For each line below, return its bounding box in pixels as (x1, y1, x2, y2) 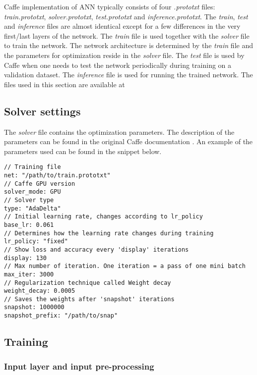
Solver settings (4, 103, 81, 118)
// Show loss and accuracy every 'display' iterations (4, 246, 189, 253)
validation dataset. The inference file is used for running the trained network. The (4, 69, 253, 80)
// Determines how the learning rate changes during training (4, 229, 214, 237)
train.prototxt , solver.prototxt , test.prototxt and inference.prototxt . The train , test (4, 11, 248, 21)
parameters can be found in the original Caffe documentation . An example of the (4, 136, 253, 147)
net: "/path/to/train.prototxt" (4, 171, 111, 179)
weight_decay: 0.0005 (4, 287, 75, 295)
